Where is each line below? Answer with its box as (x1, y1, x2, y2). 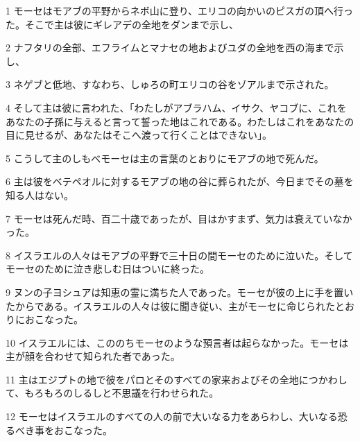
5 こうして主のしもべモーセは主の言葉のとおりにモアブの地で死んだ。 (6, 150, 324, 165)
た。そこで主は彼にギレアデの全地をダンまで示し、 (6, 17, 239, 31)
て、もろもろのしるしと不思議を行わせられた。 (6, 386, 219, 400)
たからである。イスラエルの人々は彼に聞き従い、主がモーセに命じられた (6, 298, 336, 313)
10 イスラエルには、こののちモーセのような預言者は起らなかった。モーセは (6, 335, 349, 349)
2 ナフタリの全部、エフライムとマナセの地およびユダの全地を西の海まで (6, 40, 334, 55)
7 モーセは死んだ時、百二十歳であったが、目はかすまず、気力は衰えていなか (6, 211, 352, 225)
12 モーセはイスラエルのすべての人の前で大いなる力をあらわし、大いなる (6, 409, 338, 424)
